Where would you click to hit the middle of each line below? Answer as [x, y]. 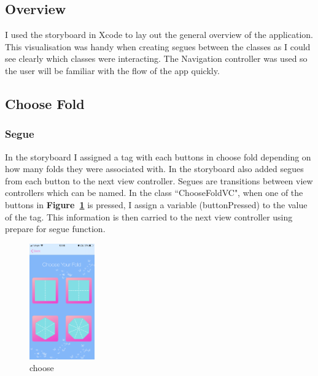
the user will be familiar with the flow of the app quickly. [112, 70]
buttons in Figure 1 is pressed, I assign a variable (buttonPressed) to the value [156, 204]
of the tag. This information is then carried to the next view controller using [149, 216]
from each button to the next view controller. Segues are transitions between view [159, 180]
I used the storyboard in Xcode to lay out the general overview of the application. [159, 35]
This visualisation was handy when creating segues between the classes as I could [158, 46]
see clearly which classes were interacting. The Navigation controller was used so [156, 58]
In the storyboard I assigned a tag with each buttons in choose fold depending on [158, 156]
